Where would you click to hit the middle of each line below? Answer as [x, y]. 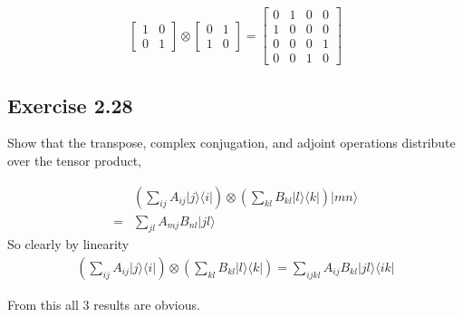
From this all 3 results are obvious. [104, 304]
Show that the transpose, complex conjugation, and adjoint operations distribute [231, 143]
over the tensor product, [74, 160]
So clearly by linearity [68, 244]
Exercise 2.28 [70, 105]
